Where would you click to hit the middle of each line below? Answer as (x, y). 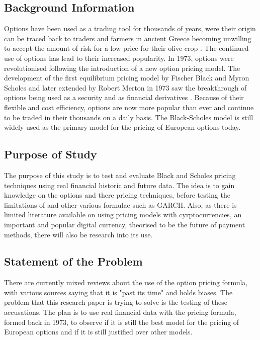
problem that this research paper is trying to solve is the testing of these (116, 302)
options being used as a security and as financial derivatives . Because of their (124, 97)
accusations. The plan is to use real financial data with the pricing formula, (120, 312)
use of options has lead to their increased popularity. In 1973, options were (119, 58)
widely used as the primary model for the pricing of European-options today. (122, 127)
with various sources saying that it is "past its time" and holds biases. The (118, 292)
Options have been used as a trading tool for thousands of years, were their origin (130, 28)
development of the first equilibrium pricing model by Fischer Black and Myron (127, 78)
